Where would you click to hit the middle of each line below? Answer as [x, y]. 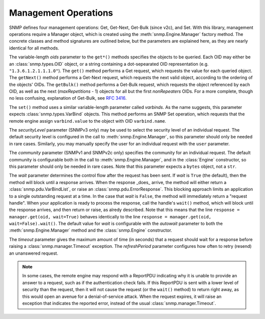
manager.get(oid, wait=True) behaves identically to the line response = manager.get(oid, [110, 216]
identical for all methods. [34, 48]
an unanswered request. [34, 253]
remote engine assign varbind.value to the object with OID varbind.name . [88, 121]
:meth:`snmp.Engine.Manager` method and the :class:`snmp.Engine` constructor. [91, 230]
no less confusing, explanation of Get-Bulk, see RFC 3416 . [68, 98]
